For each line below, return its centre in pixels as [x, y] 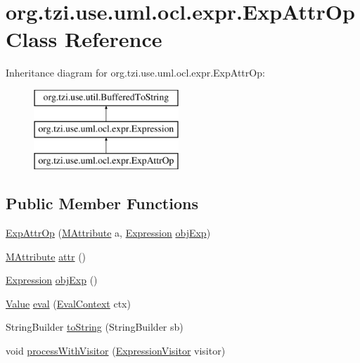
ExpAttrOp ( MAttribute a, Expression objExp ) [108, 233]
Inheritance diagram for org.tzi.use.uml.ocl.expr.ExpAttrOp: [135, 73]
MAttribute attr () [46, 256]
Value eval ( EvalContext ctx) [68, 303]
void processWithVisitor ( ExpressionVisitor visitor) [116, 351]
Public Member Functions [102, 203]
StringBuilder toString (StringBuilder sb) [95, 327]
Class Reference [84, 39]
